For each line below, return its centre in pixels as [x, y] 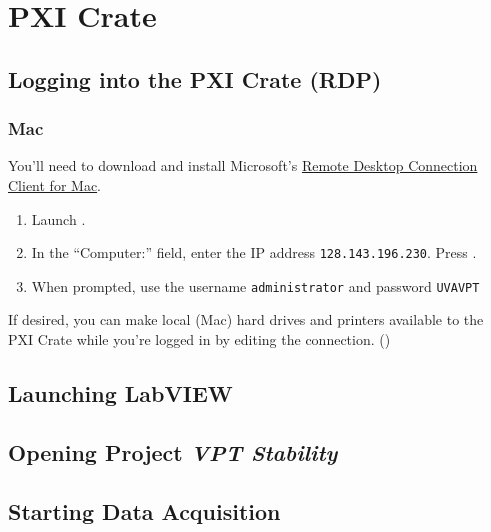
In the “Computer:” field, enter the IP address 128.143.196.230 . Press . [254, 252]
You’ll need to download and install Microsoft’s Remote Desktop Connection [243, 165]
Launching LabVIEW [120, 393]
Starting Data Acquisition [144, 510]
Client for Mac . [55, 184]
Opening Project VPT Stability [173, 451]
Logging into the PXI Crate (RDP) [195, 78]
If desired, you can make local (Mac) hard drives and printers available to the [246, 319]
